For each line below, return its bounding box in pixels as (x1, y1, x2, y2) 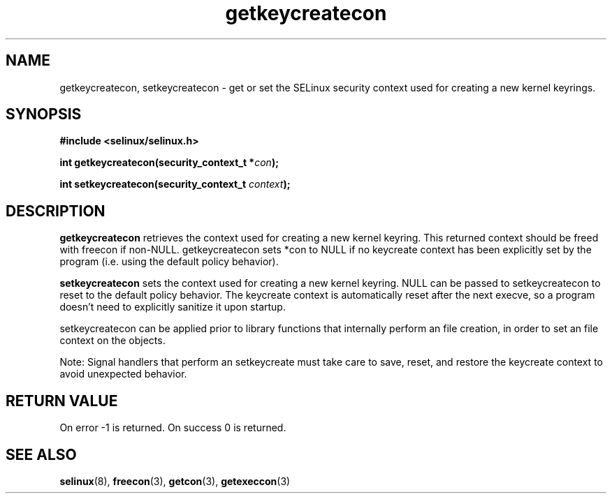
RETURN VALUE (6, 392, 118, 410)
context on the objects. (59, 334, 166, 347)
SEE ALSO (6, 445, 77, 463)
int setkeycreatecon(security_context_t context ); (59, 178, 291, 191)
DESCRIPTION (6, 202, 105, 220)
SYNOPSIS (6, 105, 82, 124)
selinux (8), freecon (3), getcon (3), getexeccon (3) (59, 475, 291, 487)
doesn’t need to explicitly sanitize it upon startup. (59, 301, 286, 313)
